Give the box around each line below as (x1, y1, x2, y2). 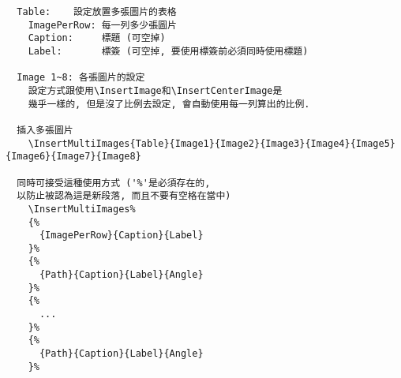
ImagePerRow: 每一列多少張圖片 (28, 19, 177, 31)
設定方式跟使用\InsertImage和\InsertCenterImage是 (28, 84, 283, 96)
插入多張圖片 (17, 124, 73, 136)
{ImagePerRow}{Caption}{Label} (39, 230, 204, 241)
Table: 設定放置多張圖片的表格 (17, 6, 177, 17)
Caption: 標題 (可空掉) (28, 32, 166, 44)
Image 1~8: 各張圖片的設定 (17, 72, 145, 84)
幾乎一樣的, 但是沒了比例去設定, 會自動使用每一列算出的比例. (28, 98, 310, 110)
